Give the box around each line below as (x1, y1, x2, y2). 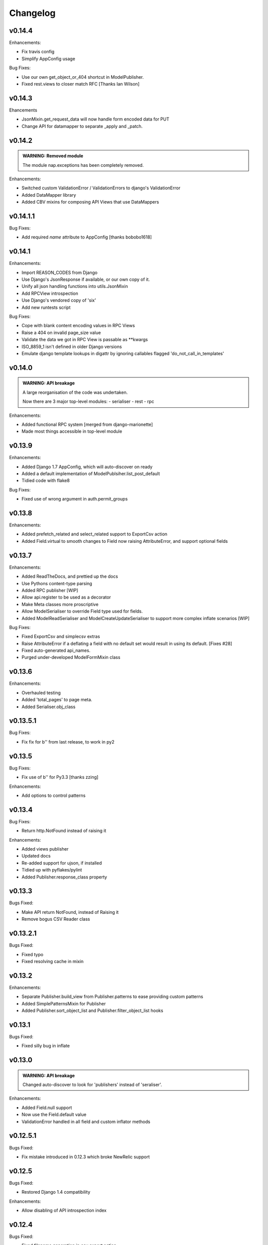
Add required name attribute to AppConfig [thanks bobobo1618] (21, 234, 152, 240)
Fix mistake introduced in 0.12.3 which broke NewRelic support (21, 1153, 150, 1160)
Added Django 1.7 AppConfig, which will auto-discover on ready (21, 464, 153, 470)
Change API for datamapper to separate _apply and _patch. (21, 123, 143, 129)
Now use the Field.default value (21, 1112, 87, 1118)
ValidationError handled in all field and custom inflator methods (21, 1119, 151, 1124)
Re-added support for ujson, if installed (21, 860, 102, 866)
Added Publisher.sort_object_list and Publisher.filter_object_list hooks (21, 1007, 163, 1013)
